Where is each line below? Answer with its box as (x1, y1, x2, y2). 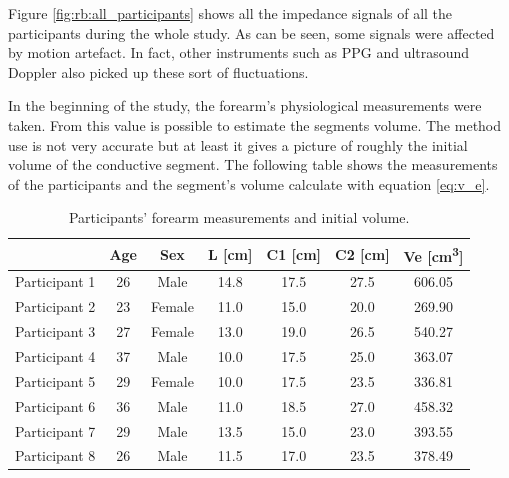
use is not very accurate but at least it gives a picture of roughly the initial (8, 134, 468, 155)
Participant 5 (15, 370, 96, 391)
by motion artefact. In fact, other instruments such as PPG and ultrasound (8, 42, 470, 63)
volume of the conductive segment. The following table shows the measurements (8, 154, 498, 175)
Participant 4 (15, 345, 96, 366)
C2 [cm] (335, 243, 390, 264)
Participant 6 (15, 395, 96, 416)
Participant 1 (15, 271, 96, 292)
